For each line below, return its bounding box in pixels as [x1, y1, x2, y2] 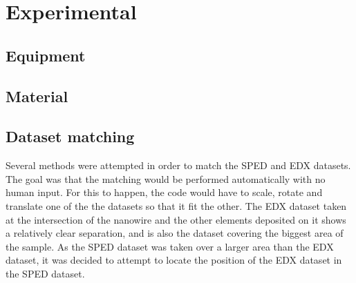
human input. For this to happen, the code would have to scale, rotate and [6, 185, 323, 199]
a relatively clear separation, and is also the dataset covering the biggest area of [6, 226, 344, 240]
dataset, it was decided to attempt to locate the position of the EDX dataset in [6, 253, 342, 267]
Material [6, 85, 68, 106]
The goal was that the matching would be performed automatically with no [6, 171, 326, 186]
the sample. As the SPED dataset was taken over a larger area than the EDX [6, 239, 334, 253]
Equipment [6, 44, 86, 66]
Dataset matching [6, 126, 135, 147]
